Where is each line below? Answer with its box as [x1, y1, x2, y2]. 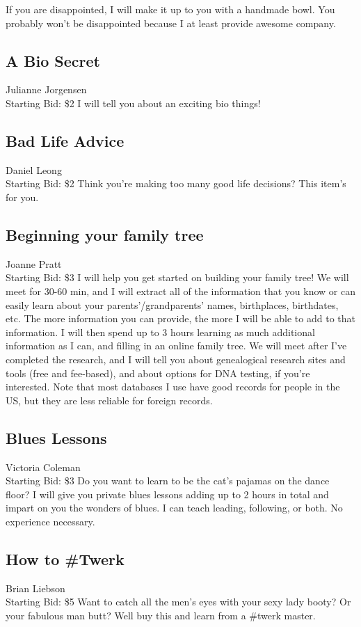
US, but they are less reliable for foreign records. [6, 392, 213, 407]
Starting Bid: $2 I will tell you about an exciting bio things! [6, 95, 261, 110]
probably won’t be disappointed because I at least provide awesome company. [6, 15, 336, 30]
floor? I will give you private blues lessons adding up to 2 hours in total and [6, 486, 329, 501]
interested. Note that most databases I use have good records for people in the [6, 379, 340, 394]
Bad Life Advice [6, 129, 125, 151]
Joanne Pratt [6, 256, 62, 271]
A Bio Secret [6, 49, 100, 71]
